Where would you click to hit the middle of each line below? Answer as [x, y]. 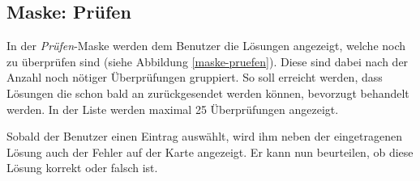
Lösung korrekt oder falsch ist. [82, 168]
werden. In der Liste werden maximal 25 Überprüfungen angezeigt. [173, 109]
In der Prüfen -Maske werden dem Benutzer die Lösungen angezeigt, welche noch [206, 46]
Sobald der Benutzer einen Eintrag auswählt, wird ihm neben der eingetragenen [205, 136]
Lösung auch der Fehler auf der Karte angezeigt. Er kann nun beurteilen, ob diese [210, 152]
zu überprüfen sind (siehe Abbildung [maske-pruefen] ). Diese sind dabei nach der [208, 61]
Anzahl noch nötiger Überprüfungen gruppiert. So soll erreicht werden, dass [195, 77]
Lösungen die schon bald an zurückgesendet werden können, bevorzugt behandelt [208, 93]
